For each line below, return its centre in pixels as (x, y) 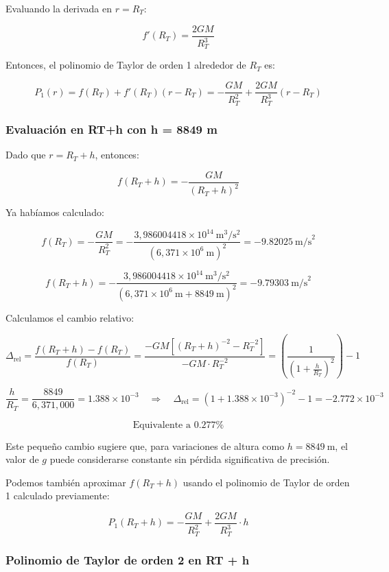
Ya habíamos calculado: (55, 212)
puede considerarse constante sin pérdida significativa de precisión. (190, 459)
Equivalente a (162, 425)
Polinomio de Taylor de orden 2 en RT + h (128, 559)
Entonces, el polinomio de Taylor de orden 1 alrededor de (126, 65)
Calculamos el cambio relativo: (70, 317)
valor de (22, 459)
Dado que (26, 155)
